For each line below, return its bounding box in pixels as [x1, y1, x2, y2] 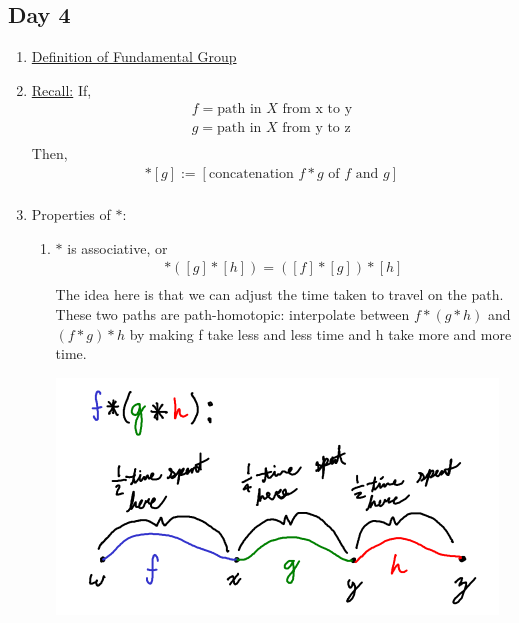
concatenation [208, 167, 294, 182]
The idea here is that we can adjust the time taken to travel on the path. [55, 284, 504, 305]
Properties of [31, 204, 111, 225]
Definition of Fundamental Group [31, 46, 237, 67]
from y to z [282, 121, 351, 136]
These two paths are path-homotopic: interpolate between [55, 303, 410, 324]
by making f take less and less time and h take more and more [129, 323, 512, 344]
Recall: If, [31, 79, 92, 100]
